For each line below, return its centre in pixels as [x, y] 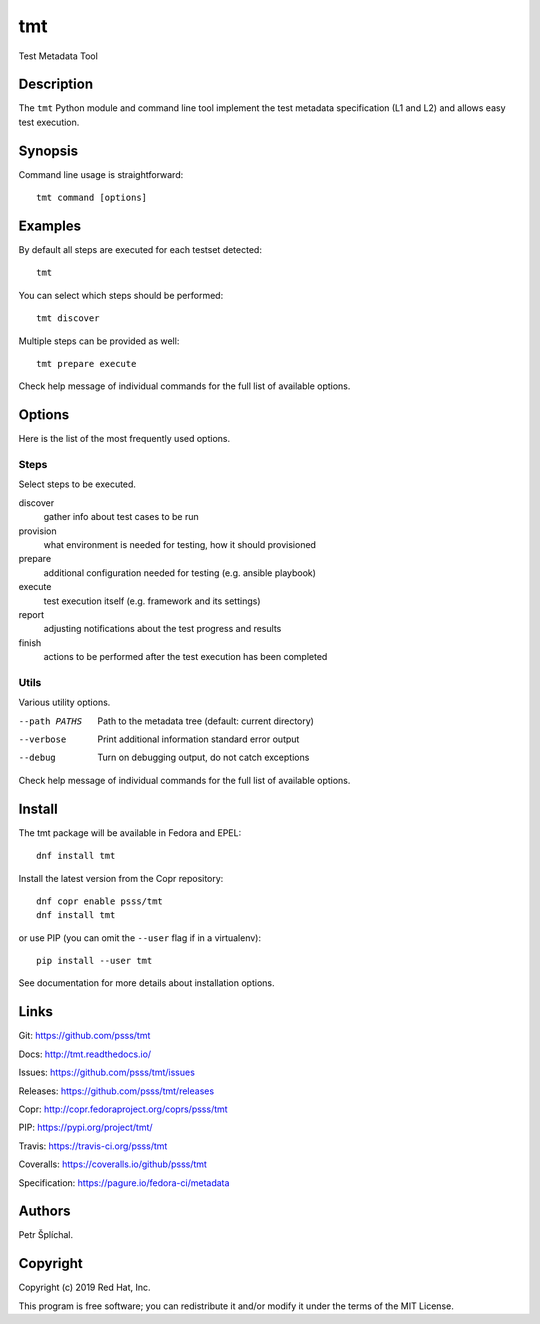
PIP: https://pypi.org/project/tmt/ [86, 1127]
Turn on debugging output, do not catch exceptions [203, 757]
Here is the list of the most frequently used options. [124, 439]
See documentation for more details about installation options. [146, 983]
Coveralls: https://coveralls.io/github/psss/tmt [112, 1164]
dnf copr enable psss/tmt [100, 901]
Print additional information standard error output [198, 739]
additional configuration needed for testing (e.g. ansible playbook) [180, 572]
